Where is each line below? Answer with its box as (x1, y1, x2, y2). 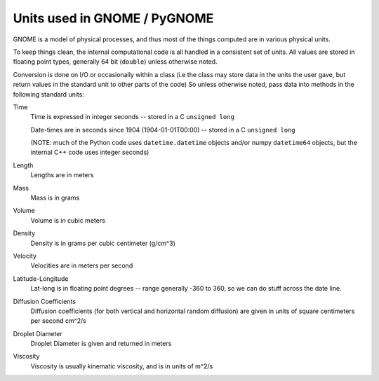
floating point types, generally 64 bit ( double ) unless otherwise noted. (13, 57, 218, 66)
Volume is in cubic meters (30, 216, 105, 224)
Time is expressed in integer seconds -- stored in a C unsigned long (30, 113, 235, 121)
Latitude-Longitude (13, 274, 69, 283)
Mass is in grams (30, 193, 80, 202)
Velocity (13, 251, 37, 260)
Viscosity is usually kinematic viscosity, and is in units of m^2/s (30, 361, 213, 370)
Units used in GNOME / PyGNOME (13, 11, 214, 26)
